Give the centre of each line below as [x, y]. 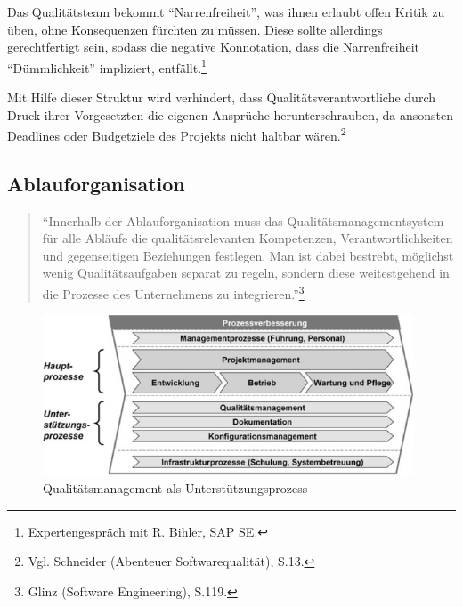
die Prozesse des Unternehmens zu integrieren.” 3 [173, 292]
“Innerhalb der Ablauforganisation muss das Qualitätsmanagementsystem [243, 220]
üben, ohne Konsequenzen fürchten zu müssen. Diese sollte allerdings [195, 29]
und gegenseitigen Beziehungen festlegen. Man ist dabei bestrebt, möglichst [248, 255]
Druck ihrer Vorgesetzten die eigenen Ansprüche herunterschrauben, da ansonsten [231, 114]
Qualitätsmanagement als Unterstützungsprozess [175, 487]
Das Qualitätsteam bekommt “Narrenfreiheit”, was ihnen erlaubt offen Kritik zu [226, 12]
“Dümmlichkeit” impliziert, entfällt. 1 [107, 66]
